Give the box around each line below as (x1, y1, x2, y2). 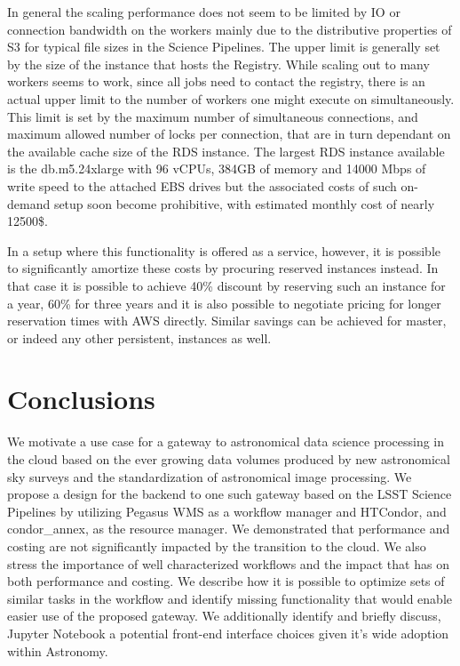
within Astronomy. (7, 641, 108, 660)
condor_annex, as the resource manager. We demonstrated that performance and (7, 519, 450, 538)
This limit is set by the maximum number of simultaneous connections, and (7, 107, 418, 125)
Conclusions (7, 381, 155, 417)
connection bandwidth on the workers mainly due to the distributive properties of (7, 20, 452, 38)
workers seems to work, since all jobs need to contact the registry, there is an (7, 72, 425, 91)
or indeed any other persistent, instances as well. (7, 328, 272, 347)
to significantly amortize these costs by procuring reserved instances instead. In (7, 259, 439, 277)
